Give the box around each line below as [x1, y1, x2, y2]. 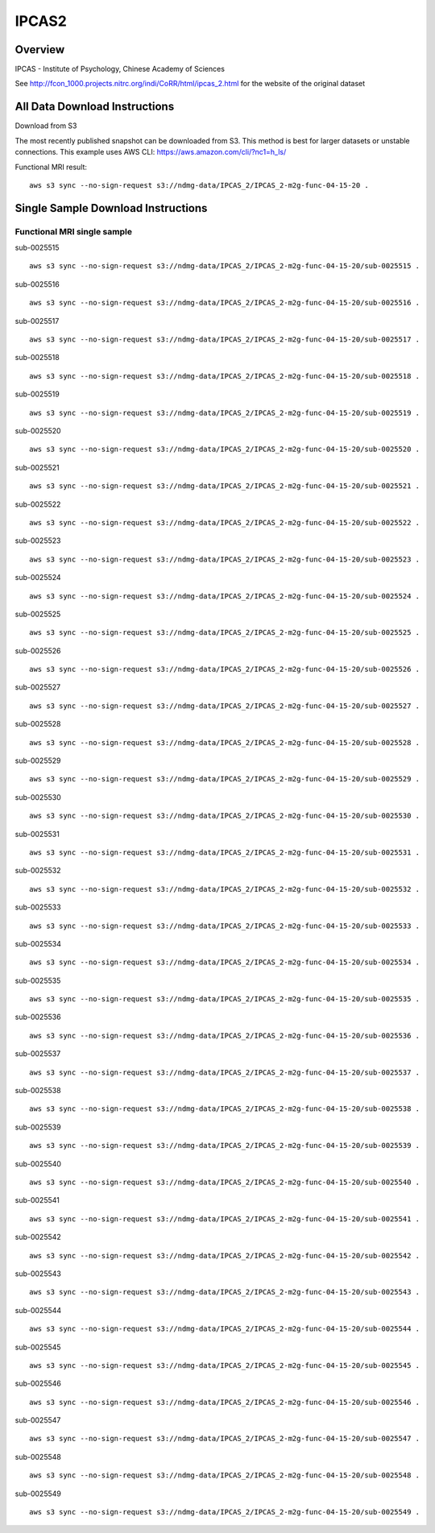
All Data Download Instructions [14, 100, 175, 114]
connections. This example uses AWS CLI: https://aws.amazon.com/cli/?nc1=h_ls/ [14, 147, 287, 157]
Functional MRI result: [14, 162, 88, 172]
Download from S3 [14, 121, 77, 131]
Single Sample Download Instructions [14, 201, 208, 215]
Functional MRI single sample [14, 226, 133, 237]
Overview [14, 43, 65, 56]
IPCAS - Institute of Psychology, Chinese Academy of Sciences [14, 64, 226, 74]
